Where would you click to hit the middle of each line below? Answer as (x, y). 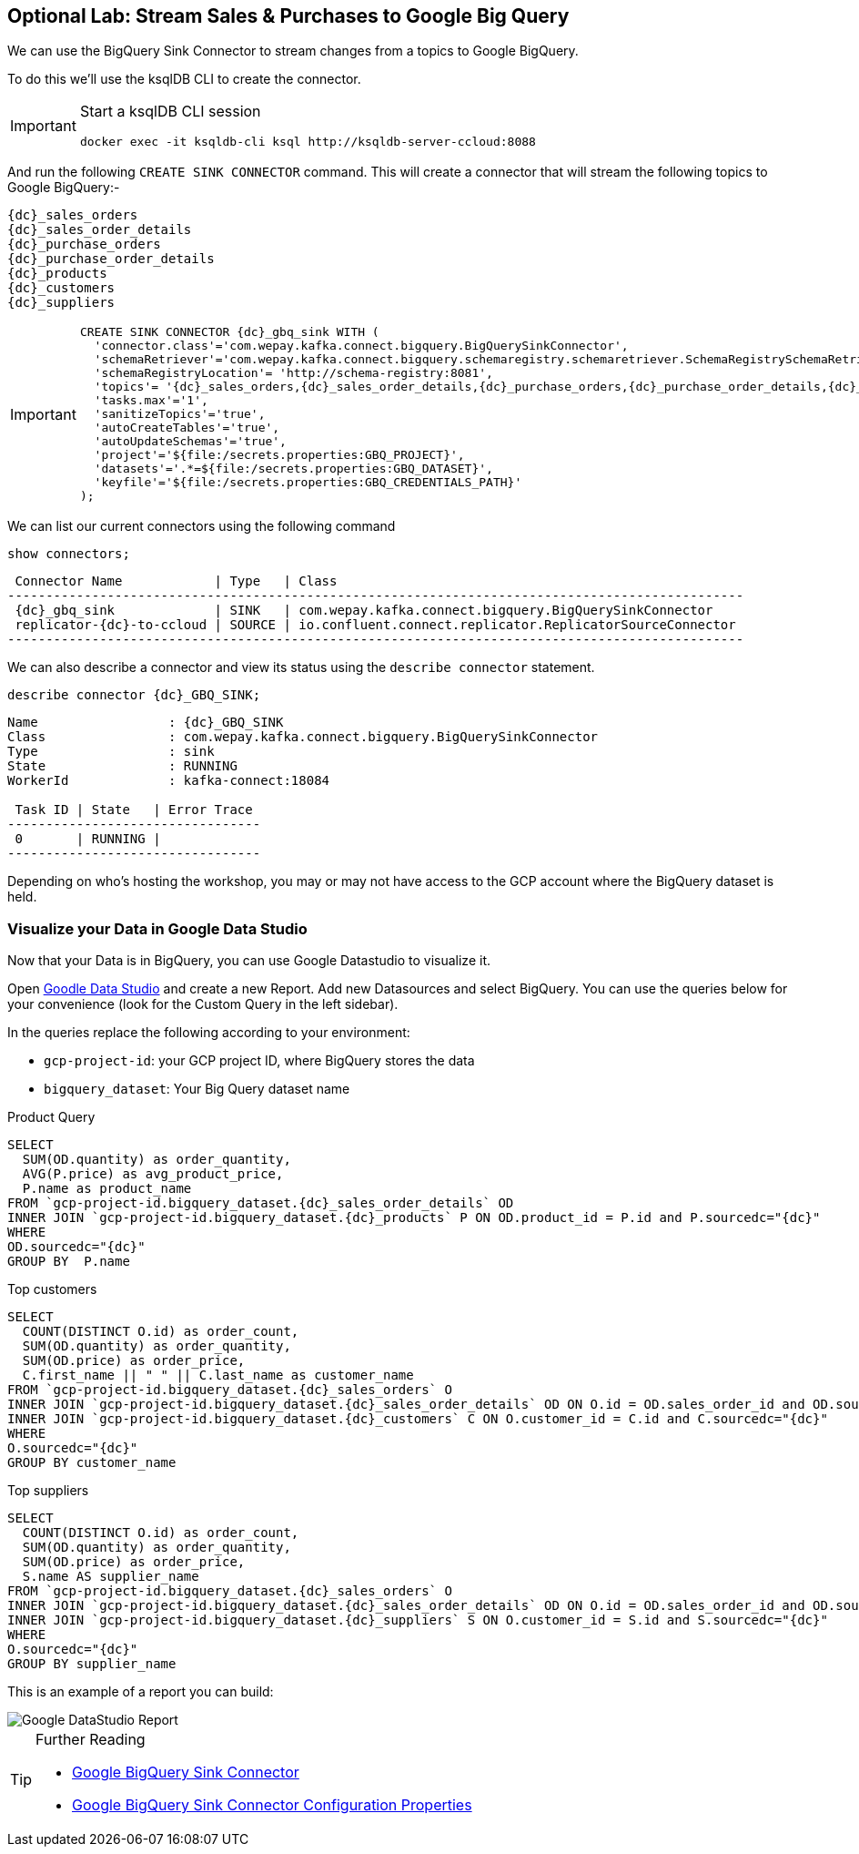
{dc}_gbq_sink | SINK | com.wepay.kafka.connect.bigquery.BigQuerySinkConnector (364, 611)
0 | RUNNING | (88, 839)
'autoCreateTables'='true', (187, 428)
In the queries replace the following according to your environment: (209, 1033)
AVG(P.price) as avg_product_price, (153, 1174)
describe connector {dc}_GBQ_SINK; (134, 695)
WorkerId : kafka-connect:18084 (169, 781)
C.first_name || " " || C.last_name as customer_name (218, 1375)
